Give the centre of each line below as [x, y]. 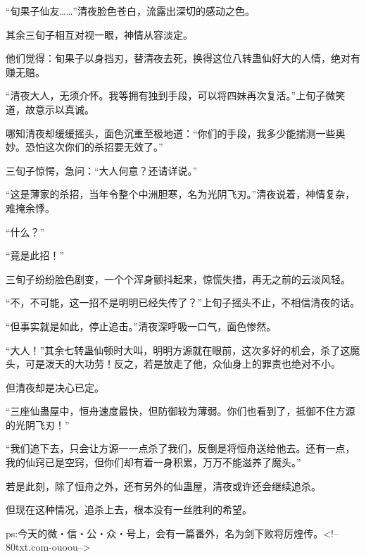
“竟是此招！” [35, 255]
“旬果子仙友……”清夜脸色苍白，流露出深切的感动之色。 [130, 11]
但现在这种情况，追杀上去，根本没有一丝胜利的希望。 [129, 509]
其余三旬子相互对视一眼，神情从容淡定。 [99, 34]
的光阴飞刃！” [38, 424]
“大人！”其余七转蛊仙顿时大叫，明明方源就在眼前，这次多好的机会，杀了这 [178, 350]
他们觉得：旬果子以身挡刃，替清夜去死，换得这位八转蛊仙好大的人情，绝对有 [183, 58]
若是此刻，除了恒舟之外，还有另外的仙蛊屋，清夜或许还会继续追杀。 [163, 486]
